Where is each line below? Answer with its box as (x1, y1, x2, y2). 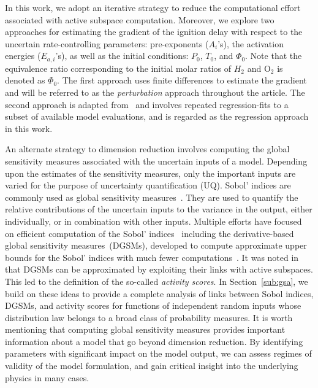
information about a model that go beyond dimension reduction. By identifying (5, 335, 303, 347)
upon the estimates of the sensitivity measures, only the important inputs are (5, 166, 296, 179)
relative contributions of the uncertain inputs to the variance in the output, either (5, 203, 312, 215)
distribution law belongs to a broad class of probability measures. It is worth (5, 311, 293, 324)
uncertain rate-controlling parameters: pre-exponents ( (5, 37, 209, 50)
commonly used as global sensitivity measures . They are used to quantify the (5, 190, 298, 203)
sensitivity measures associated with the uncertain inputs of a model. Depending (5, 154, 308, 167)
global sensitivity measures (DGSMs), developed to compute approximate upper (5, 239, 307, 252)
